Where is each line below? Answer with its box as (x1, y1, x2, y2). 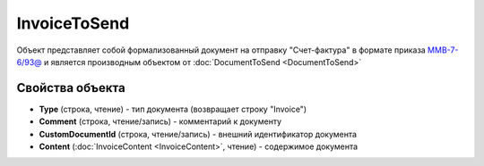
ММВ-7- (427, 45, 459, 55)
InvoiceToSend (16, 13, 130, 33)
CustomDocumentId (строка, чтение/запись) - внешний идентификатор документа (39, 129, 358, 139)
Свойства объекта (16, 80, 125, 95)
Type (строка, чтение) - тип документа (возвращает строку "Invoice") (39, 104, 307, 114)
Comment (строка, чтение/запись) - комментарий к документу (39, 116, 282, 127)
